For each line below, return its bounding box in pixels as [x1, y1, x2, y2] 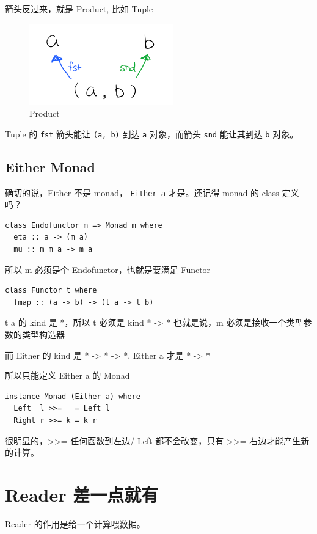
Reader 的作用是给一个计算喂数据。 [5, 517, 145, 530]
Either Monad [5, 157, 96, 176]
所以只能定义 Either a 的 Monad [5, 369, 130, 382]
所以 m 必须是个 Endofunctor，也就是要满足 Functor [5, 263, 211, 276]
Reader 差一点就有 [5, 481, 159, 507]
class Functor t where [5, 286, 97, 295]
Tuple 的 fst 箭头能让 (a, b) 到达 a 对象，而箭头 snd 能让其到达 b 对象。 [5, 127, 299, 140]
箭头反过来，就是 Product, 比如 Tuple [5, 2, 153, 15]
